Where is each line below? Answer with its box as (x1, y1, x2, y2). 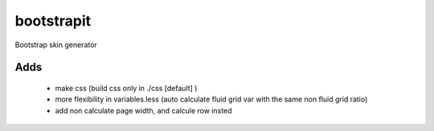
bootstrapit (14, 12, 92, 30)
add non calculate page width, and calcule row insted (55, 105, 232, 115)
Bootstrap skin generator (14, 40, 98, 50)
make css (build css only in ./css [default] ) (55, 83, 198, 93)
